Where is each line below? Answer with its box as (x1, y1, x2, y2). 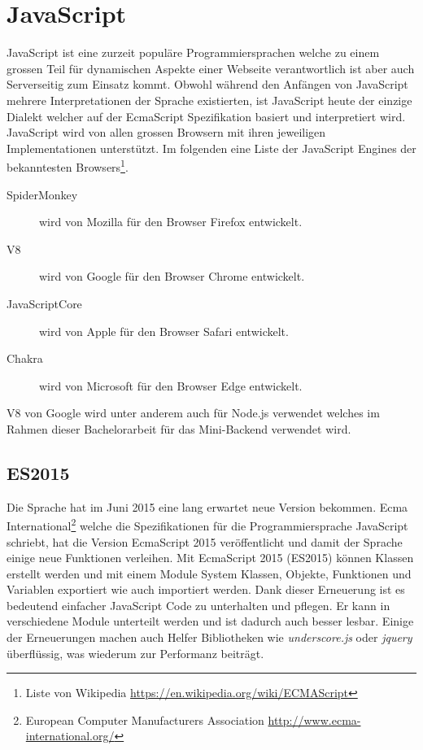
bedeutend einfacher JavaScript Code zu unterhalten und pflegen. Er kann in (7, 596, 390, 613)
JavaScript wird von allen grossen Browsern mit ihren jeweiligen (7, 124, 326, 141)
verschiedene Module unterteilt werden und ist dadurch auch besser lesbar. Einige (7, 613, 414, 630)
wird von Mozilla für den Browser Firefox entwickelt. (39, 213, 303, 230)
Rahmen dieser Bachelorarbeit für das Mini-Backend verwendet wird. (7, 420, 351, 437)
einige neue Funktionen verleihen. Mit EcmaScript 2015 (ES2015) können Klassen (7, 549, 414, 566)
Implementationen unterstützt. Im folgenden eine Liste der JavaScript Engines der (7, 139, 416, 156)
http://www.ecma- (268, 711, 361, 728)
